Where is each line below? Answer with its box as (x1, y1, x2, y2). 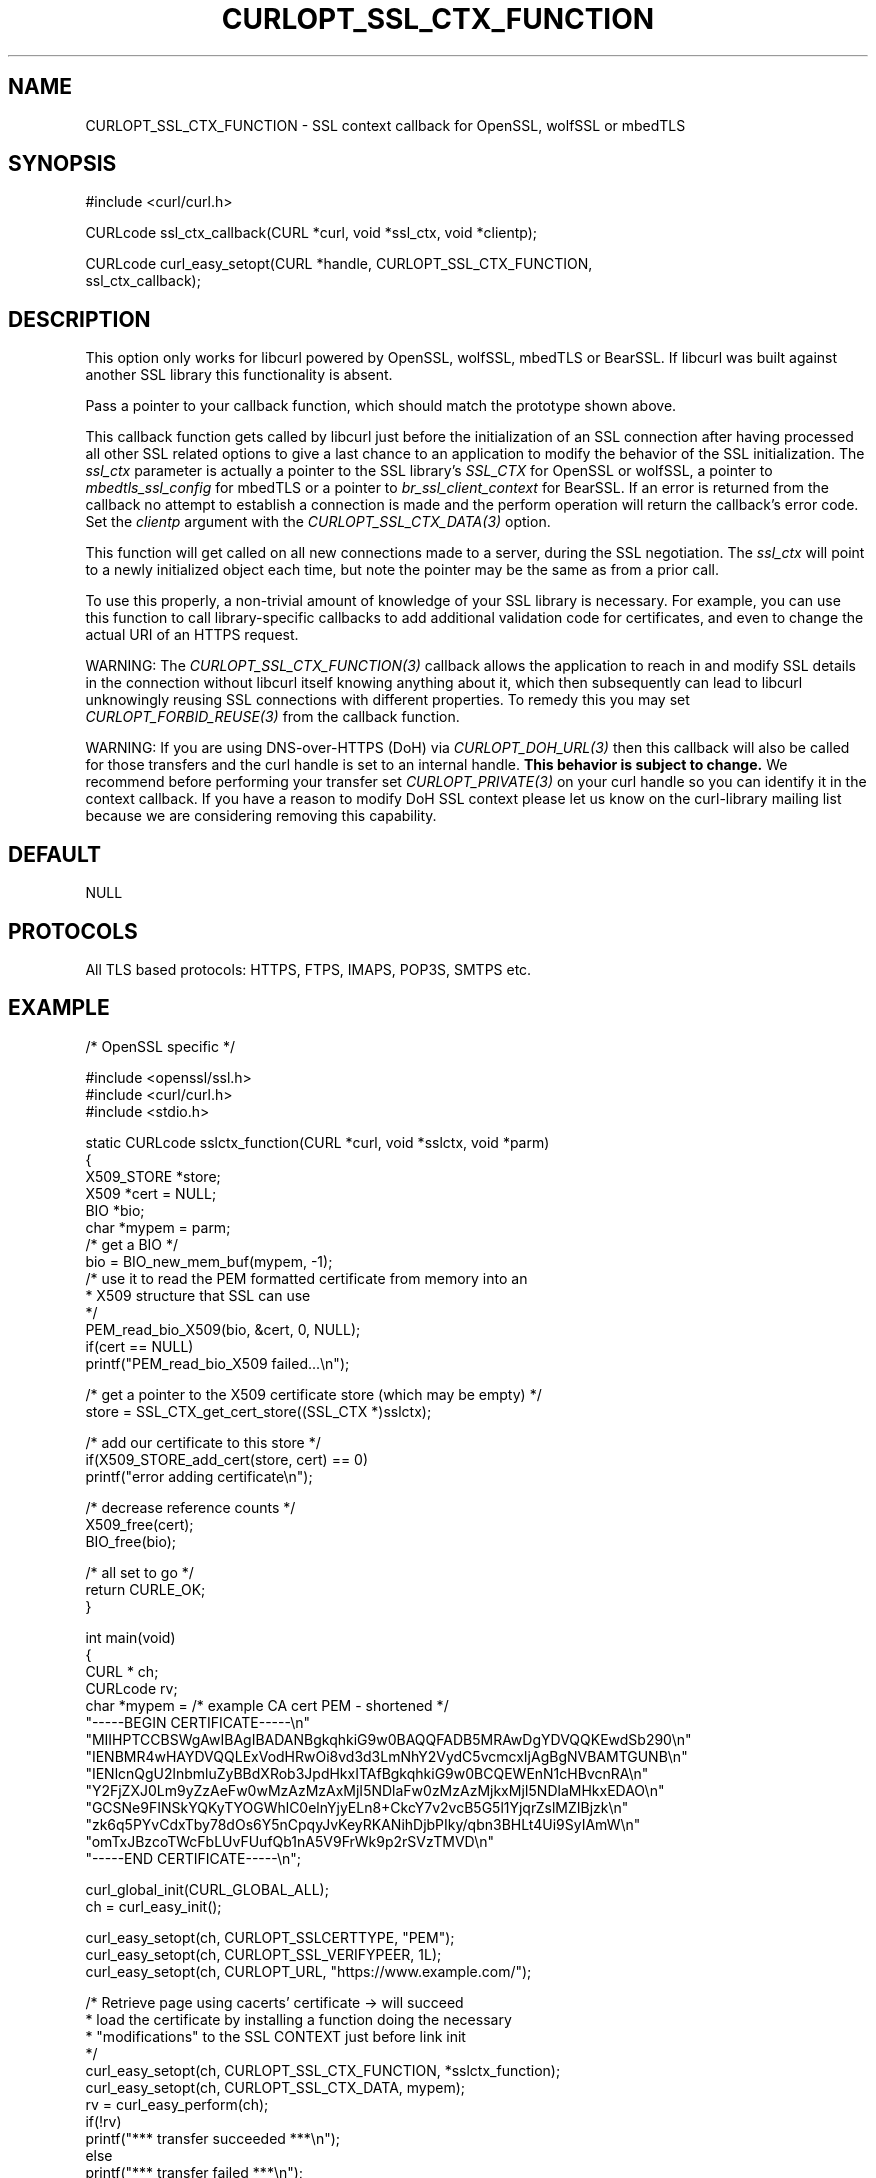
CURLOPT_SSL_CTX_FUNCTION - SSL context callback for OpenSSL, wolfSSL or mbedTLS (85, 116, 686, 134)
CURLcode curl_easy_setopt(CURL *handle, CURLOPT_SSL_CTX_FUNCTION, (85, 255, 593, 273)
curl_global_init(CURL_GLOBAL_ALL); (85, 1880, 329, 1898)
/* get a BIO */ (85, 1235, 179, 1253)
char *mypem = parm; (85, 1218, 231, 1236)
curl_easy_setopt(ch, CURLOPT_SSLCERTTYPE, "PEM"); (85, 1928, 455, 1946)
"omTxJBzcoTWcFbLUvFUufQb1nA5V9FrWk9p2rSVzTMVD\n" (85, 1832, 495, 1850)
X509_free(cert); (85, 1515, 194, 1533)
